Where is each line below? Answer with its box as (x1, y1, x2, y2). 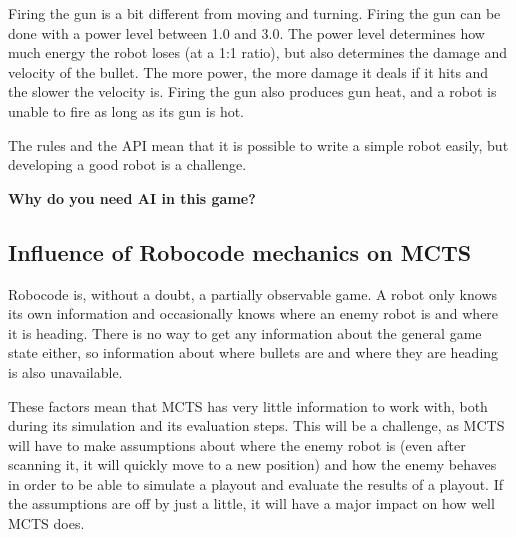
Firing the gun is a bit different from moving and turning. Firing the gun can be (8, 3, 501, 23)
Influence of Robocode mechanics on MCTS (8, 236, 472, 267)
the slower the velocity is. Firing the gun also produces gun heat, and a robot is (8, 81, 497, 102)
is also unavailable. (8, 361, 123, 382)
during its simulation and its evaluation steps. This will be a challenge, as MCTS (8, 415, 505, 436)
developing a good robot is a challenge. (8, 154, 247, 175)
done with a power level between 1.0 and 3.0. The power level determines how (8, 22, 485, 43)
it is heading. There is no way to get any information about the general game (8, 322, 482, 343)
